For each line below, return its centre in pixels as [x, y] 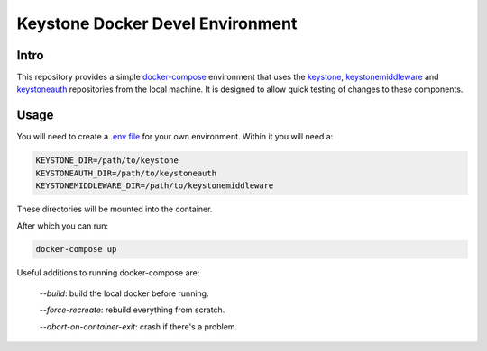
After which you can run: [62, 226]
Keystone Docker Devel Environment [157, 23]
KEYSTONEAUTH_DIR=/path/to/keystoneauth [126, 173]
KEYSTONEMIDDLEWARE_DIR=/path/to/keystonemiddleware [155, 186]
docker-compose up [76, 249]
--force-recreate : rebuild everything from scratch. [132, 310]
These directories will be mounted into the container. [115, 209]
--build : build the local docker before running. [124, 293]
